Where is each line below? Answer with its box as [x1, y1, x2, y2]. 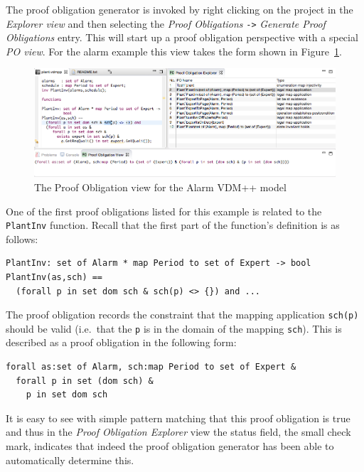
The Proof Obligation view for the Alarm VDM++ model [34, 179, 287, 194]
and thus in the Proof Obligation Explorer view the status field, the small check [6, 424, 351, 439]
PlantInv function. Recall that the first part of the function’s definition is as [6, 218, 340, 232]
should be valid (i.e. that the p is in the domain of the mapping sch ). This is [6, 321, 342, 336]
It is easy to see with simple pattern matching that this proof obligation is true [6, 410, 350, 425]
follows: [6, 231, 38, 246]
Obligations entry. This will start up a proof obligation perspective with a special [6, 30, 358, 45]
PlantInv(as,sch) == [6, 272, 103, 282]
